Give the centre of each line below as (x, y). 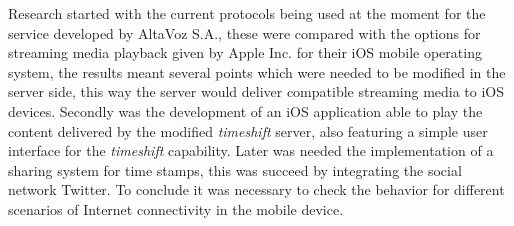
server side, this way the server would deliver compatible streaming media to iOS (256, 91)
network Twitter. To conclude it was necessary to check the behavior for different (256, 189)
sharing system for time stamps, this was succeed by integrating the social (235, 169)
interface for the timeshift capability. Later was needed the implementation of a (251, 150)
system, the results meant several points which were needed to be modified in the (257, 71)
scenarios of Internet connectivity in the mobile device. (176, 208)
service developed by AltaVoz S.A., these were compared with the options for (244, 32)
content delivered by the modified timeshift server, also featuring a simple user (248, 130)
